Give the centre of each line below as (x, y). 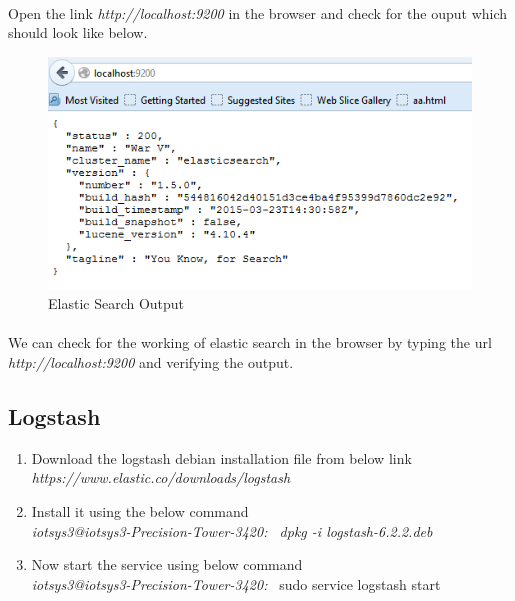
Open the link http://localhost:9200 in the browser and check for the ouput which (258, 12)
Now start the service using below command (167, 564)
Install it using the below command (140, 511)
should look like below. (78, 32)
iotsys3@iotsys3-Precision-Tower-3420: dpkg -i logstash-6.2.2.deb (232, 530)
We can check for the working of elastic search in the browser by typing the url (250, 342)
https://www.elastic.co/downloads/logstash (161, 477)
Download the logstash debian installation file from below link (221, 457)
